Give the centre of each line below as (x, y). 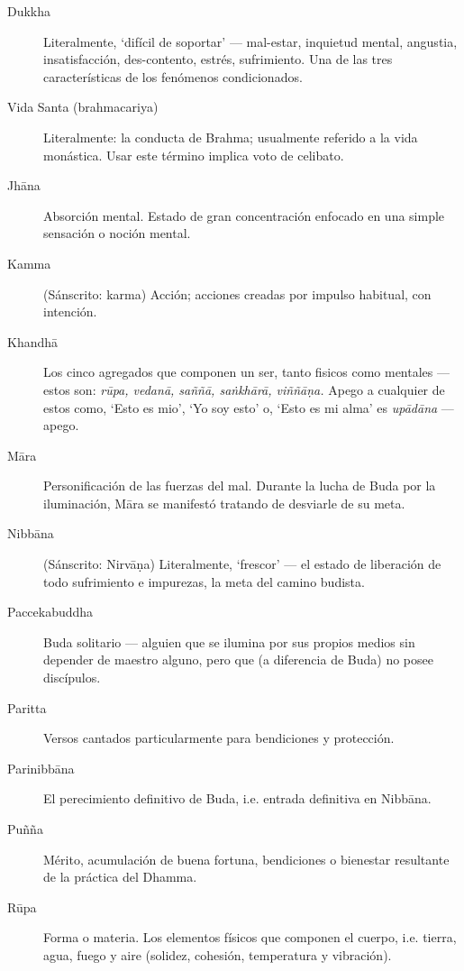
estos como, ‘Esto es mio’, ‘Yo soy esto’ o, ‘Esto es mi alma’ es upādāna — (249, 407)
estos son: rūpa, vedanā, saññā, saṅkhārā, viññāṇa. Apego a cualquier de (244, 389)
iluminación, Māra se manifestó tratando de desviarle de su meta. (224, 503)
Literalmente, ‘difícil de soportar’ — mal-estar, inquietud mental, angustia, (250, 41)
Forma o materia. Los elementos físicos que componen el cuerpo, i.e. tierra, (250, 937)
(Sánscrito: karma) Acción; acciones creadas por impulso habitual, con (237, 293)
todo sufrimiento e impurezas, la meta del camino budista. (204, 581)
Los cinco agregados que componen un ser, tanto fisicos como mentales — (246, 372)
